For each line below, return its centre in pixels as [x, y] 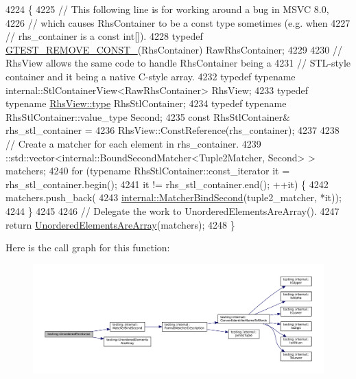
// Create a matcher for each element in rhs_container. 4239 [133, 143]
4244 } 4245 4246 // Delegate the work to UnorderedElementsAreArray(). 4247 [173, 210]
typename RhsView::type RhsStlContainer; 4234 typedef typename [146, 103]
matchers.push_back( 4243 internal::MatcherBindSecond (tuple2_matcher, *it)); [174, 197]
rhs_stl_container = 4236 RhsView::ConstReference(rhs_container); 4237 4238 [173, 130]
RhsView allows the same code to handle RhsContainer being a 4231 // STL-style [178, 63]
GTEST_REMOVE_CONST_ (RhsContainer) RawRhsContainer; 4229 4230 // [174, 49]
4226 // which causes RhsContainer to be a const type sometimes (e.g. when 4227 [178, 22]
